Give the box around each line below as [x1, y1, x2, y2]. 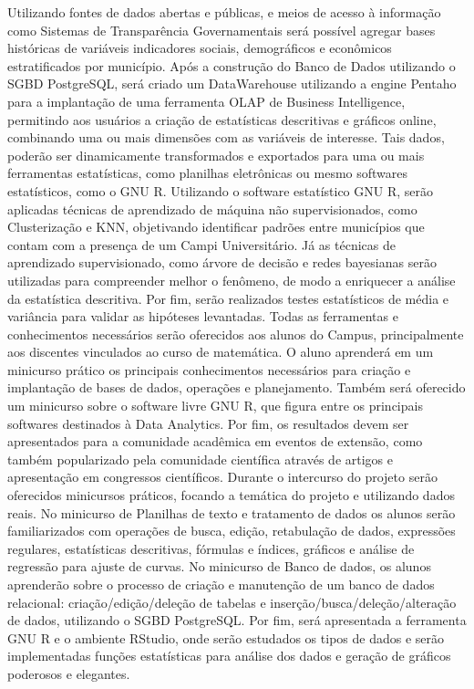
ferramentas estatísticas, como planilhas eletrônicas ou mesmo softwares [7, 163, 408, 183]
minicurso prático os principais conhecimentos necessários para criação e [7, 360, 411, 379]
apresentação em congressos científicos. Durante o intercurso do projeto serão [7, 467, 438, 486]
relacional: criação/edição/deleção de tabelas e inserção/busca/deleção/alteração [7, 592, 457, 611]
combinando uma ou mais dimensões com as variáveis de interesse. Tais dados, [7, 128, 445, 147]
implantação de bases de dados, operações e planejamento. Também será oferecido [7, 378, 466, 397]
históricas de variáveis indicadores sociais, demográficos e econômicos [7, 38, 392, 57]
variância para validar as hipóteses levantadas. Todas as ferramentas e [7, 307, 398, 326]
